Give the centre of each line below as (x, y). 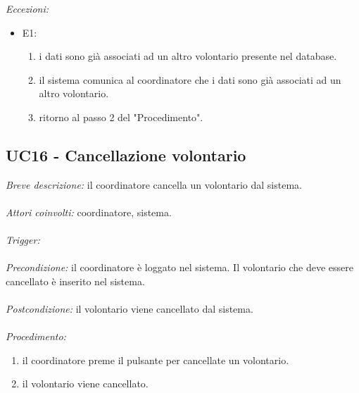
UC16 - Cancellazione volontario (126, 155)
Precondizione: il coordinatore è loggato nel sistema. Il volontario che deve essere (180, 267)
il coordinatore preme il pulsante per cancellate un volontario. (156, 360)
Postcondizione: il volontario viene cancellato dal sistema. (130, 309)
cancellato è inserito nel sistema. (75, 281)
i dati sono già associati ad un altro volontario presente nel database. (188, 56)
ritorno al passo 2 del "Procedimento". (121, 117)
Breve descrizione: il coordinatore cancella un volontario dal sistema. (154, 184)
